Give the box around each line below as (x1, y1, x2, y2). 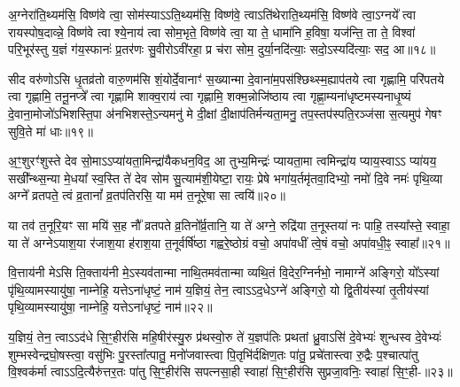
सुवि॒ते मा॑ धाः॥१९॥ (8, 121, 93, 140)
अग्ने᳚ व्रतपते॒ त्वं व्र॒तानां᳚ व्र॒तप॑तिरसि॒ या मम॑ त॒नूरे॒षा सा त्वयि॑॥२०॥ (8, 186, 285, 205)
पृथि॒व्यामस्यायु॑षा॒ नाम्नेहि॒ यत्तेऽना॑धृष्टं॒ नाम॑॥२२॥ (8, 298, 213, 316)
